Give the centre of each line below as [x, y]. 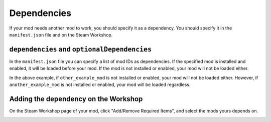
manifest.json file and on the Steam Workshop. [61, 34]
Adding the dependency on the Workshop [76, 99]
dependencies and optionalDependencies [81, 49]
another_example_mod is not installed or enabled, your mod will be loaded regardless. [100, 84]
